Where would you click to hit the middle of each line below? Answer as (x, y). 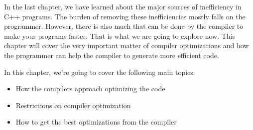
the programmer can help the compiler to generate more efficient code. (112, 55)
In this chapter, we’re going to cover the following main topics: (100, 72)
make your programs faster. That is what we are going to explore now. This (120, 35)
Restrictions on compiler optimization (73, 105)
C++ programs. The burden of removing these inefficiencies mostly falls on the (125, 16)
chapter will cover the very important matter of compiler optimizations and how (126, 45)
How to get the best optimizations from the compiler (96, 122)
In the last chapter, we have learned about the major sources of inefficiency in (123, 6)
